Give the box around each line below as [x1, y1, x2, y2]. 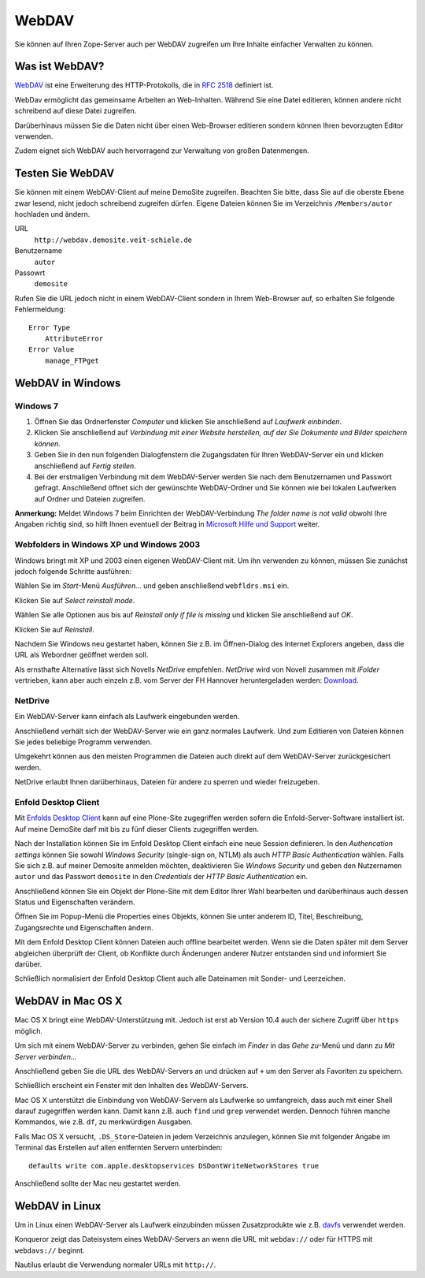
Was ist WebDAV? [14, 60, 105, 73]
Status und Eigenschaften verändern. [14, 897, 135, 907]
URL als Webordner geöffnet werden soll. [14, 650, 149, 660]
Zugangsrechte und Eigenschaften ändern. [14, 922, 153, 932]
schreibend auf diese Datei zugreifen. [14, 106, 137, 116]
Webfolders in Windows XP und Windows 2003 [14, 539, 201, 550]
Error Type [28, 323, 71, 332]
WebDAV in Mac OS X [14, 994, 123, 1008]
